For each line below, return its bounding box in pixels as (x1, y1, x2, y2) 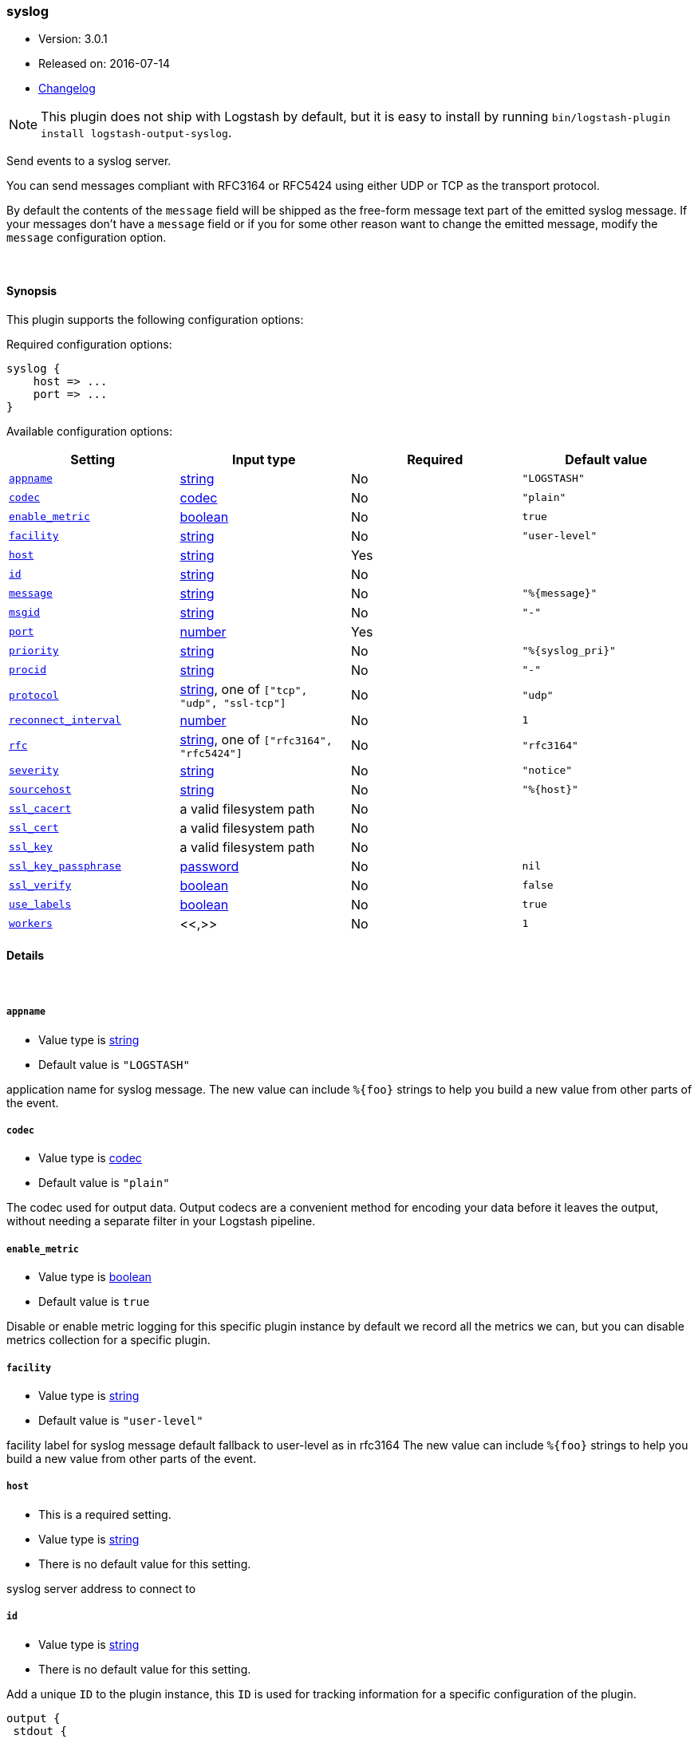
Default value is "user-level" (38, 1413, 203, 1427)
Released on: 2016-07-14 (38, 57, 171, 71)
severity (9, 764, 59, 777)
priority (9, 645, 59, 657)
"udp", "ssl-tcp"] (179, 696, 286, 709)
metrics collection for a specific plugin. (6, 1333, 211, 1347)
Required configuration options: (6, 337, 172, 351)
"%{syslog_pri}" (522, 645, 616, 657)
